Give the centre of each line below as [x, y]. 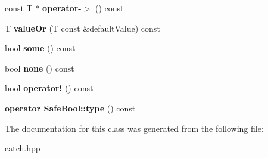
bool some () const [40, 48]
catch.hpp [23, 148]
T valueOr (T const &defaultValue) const [82, 28]
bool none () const [40, 68]
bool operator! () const [49, 88]
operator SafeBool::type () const [70, 108]
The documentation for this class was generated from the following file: [134, 128]
